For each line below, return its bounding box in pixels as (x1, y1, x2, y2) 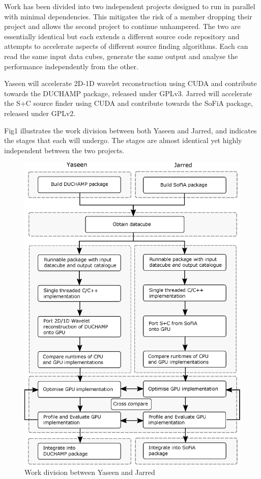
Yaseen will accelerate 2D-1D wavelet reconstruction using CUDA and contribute (4, 78, 257, 89)
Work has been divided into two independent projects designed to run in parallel (4, 1, 255, 11)
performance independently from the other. (4, 61, 138, 71)
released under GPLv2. (4, 107, 76, 118)
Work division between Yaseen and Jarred (24, 466, 155, 477)
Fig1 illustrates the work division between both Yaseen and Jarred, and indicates (4, 125, 257, 135)
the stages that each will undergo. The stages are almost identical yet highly (4, 135, 242, 146)
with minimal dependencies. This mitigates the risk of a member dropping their (4, 11, 252, 21)
